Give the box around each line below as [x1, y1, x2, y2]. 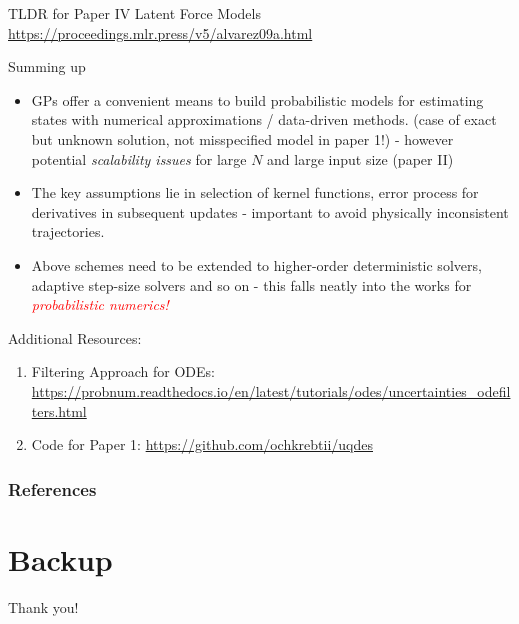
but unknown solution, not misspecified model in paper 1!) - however [31, 128, 454, 149]
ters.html [31, 400, 87, 421]
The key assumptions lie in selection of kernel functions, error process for [31, 182, 479, 203]
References [8, 476, 97, 501]
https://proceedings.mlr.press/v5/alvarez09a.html [8, 22, 313, 43]
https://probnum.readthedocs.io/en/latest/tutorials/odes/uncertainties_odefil [31, 380, 511, 401]
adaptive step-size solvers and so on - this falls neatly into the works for [31, 274, 472, 295]
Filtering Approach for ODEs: [31, 361, 216, 382]
